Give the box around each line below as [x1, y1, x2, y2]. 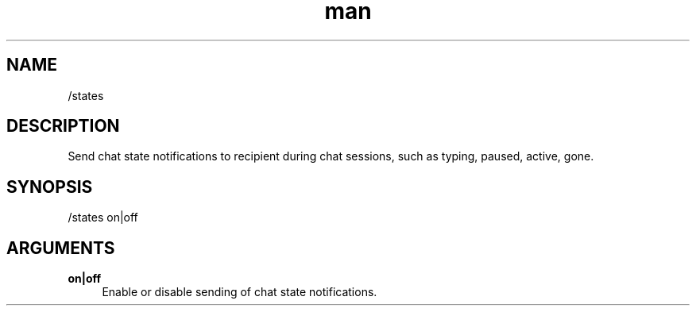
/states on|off [68, 210, 138, 225]
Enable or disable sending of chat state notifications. [102, 285, 377, 299]
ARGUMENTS [6, 237, 115, 258]
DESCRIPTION [6, 116, 120, 137]
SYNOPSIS [6, 176, 93, 197]
